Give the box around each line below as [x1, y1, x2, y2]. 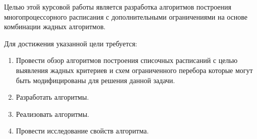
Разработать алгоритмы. [16, 92, 89, 102]
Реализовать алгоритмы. [16, 108, 89, 119]
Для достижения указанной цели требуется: [4, 38, 138, 48]
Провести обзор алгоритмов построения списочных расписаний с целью [16, 55, 238, 65]
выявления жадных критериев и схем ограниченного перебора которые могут [16, 64, 253, 75]
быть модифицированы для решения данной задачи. [16, 75, 175, 85]
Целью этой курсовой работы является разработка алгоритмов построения [4, 2, 231, 12]
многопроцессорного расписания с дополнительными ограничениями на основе [4, 11, 248, 22]
